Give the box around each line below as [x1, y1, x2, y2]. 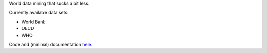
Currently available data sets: [9, 10, 69, 16]
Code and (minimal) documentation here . [9, 41, 93, 47]
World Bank [21, 19, 45, 25]
